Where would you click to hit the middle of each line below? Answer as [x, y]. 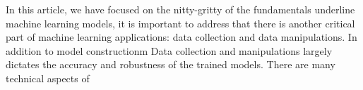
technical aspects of [48, 78]
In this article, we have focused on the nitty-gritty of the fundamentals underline [180, 9]
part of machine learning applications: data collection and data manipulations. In [181, 37]
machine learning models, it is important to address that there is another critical [180, 23]
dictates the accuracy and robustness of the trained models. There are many [171, 64]
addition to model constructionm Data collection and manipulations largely [169, 50]
